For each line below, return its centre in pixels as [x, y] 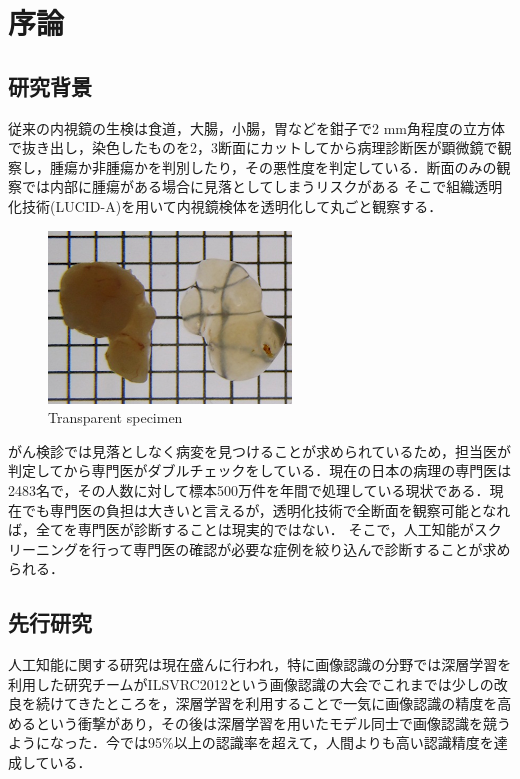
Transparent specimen [115, 417]
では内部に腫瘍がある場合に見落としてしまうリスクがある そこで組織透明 [262, 186]
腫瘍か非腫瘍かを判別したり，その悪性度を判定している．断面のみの [273, 166]
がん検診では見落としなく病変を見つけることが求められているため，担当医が [259, 450]
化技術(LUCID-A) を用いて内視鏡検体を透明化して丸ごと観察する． [225, 205]
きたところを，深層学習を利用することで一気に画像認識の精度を [287, 703]
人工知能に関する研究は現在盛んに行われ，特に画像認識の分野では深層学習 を [260, 664]
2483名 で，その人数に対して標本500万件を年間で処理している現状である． [249, 489]
